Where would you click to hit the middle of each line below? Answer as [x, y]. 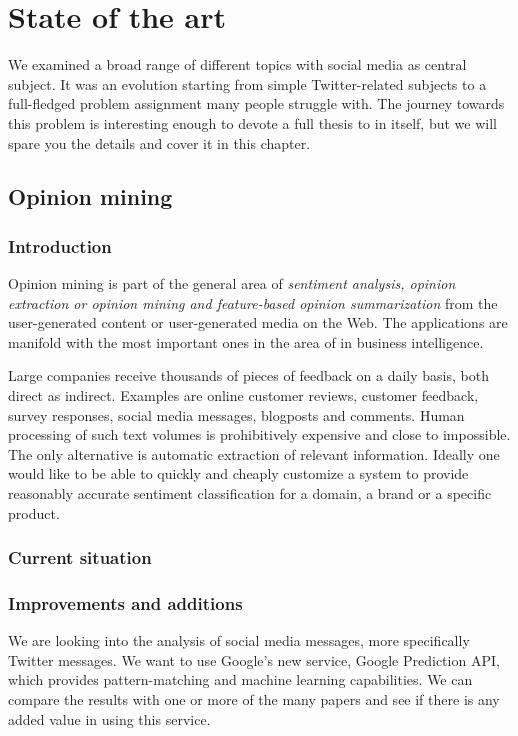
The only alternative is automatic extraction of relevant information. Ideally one [254, 453]
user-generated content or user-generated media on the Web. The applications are [258, 322]
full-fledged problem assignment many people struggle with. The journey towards [256, 103]
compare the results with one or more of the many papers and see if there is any [254, 699]
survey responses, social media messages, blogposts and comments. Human [236, 414]
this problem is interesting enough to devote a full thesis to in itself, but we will [252, 122]
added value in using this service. [109, 718]
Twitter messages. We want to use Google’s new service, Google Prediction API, [254, 659]
